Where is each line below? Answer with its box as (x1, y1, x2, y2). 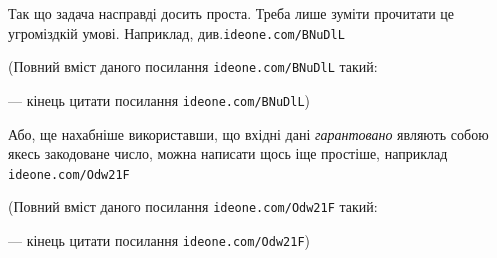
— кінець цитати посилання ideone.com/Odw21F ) (8, 230, 310, 251)
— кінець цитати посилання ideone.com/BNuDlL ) (8, 89, 310, 110)
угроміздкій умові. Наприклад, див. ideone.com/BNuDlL (8, 22, 345, 43)
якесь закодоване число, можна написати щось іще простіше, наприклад (8, 143, 448, 164)
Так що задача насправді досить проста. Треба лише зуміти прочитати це (8, 3, 454, 23)
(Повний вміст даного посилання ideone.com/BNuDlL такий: (8, 56, 378, 77)
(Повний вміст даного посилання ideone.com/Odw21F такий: (8, 196, 378, 217)
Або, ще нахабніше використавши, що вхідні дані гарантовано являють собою (8, 123, 489, 144)
